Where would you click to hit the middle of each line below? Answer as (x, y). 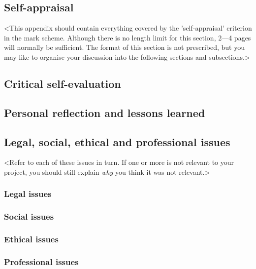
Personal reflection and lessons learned (105, 112)
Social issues (29, 216)
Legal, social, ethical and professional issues (117, 141)
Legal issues (28, 194)
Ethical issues (31, 239)
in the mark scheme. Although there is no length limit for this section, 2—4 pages (128, 37)
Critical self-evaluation (63, 83)
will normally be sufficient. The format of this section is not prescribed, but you (124, 47)
